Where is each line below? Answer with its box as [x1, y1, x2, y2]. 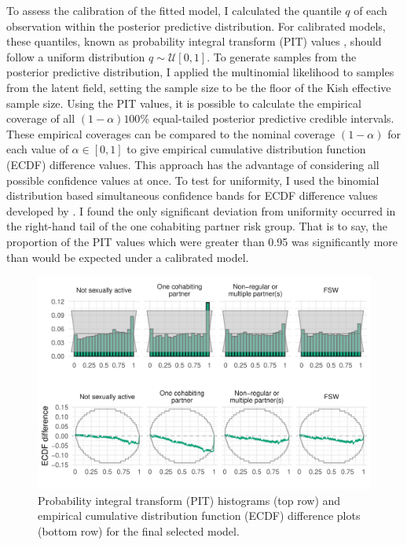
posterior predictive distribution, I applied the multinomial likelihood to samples [6, 64, 394, 80]
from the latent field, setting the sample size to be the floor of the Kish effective [6, 79, 391, 95]
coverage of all [6, 110, 75, 127]
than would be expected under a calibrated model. [6, 249, 249, 265]
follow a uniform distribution [6, 48, 145, 64]
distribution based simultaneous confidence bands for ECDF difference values [6, 187, 378, 204]
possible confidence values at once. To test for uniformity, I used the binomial [6, 171, 379, 188]
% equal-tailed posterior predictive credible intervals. [140, 110, 394, 127]
